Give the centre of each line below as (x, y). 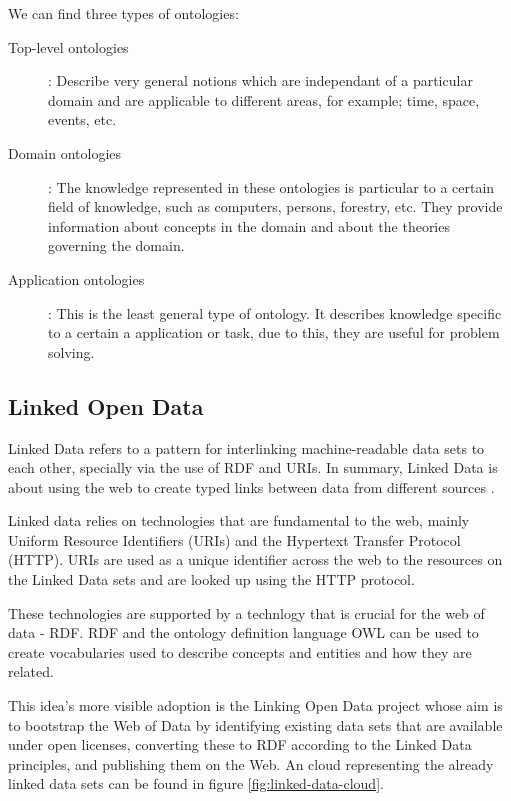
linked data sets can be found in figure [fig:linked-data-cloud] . (196, 783)
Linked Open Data (106, 405)
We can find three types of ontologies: (123, 13)
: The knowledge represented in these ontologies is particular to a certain (271, 186)
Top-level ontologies (68, 46)
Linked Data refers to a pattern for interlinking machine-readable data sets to (246, 447)
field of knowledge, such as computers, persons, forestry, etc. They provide (275, 206)
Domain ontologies (65, 152)
